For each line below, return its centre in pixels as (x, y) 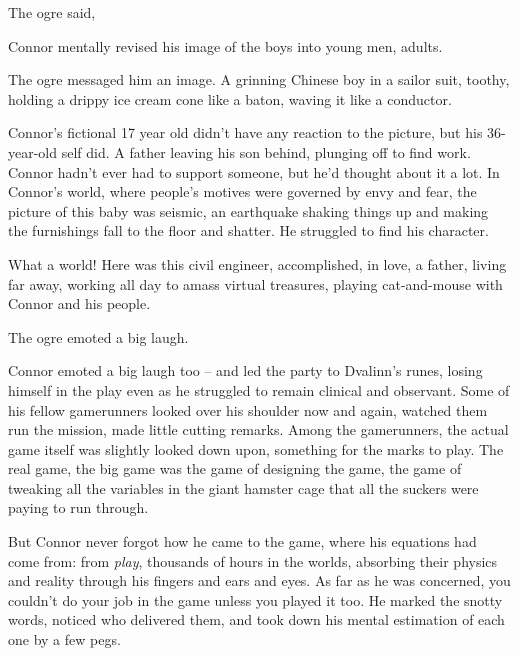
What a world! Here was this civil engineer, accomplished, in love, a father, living (257, 263)
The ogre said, (52, 12)
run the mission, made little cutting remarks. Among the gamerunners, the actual (258, 429)
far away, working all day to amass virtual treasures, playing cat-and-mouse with (255, 283)
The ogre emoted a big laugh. (98, 336)
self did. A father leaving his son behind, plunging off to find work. (266, 151)
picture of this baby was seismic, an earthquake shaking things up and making (248, 210)
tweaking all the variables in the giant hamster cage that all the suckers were (243, 487)
